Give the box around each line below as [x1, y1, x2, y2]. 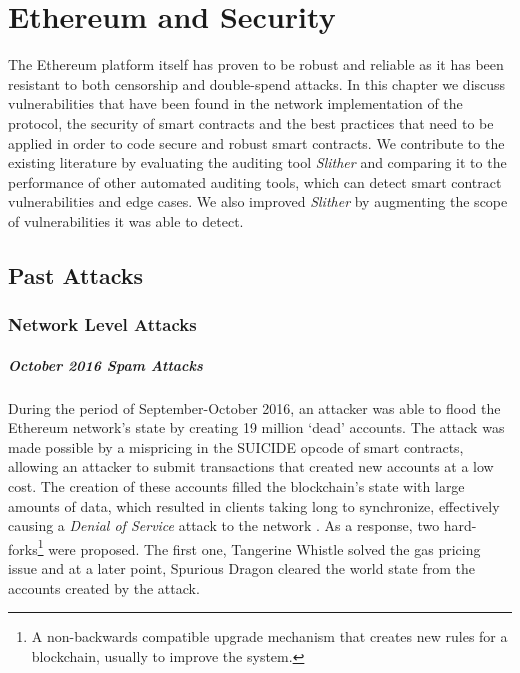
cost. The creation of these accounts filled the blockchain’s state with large [8, 476, 465, 497]
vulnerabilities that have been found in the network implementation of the [8, 93, 463, 114]
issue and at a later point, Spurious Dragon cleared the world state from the [8, 558, 476, 579]
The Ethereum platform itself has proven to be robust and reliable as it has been [8, 54, 504, 75]
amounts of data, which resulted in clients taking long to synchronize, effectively [8, 495, 500, 516]
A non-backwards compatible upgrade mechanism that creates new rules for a [31, 626, 508, 647]
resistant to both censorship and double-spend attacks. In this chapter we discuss [8, 73, 506, 94]
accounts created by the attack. [8, 577, 200, 598]
